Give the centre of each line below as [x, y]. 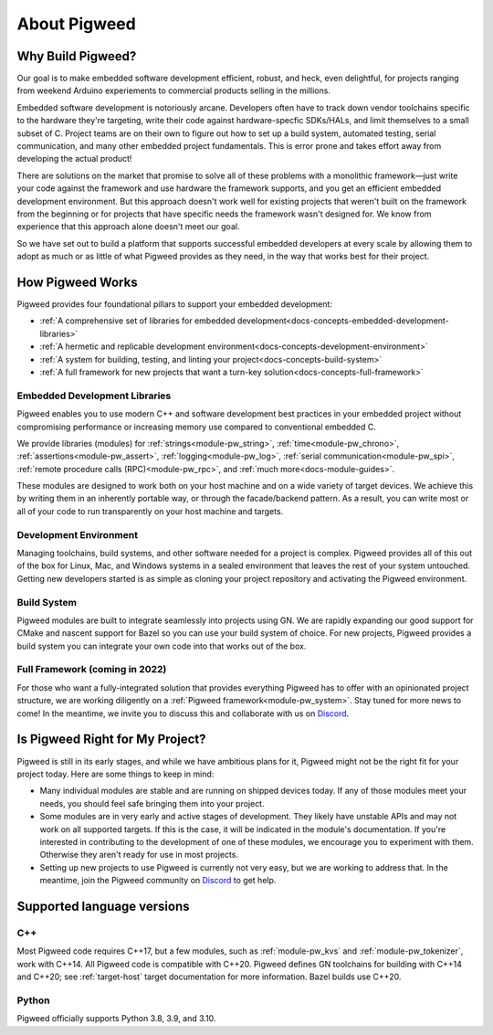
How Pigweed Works [77, 282]
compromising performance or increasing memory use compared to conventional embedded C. [196, 427]
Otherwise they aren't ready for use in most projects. [139, 855]
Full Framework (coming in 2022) [92, 670]
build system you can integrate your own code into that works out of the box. [162, 646]
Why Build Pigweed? [77, 56]
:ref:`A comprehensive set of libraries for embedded [137, 321]
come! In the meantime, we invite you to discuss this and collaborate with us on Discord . [183, 713]
